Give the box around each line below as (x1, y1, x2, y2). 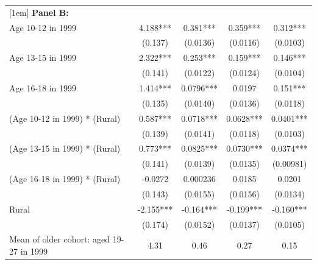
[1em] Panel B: (9, 5, 69, 18)
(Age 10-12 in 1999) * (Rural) (9, 111, 121, 124)
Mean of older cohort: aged (9, 233, 110, 246)
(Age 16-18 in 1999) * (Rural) (9, 172, 121, 185)
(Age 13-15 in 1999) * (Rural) (9, 142, 121, 155)
